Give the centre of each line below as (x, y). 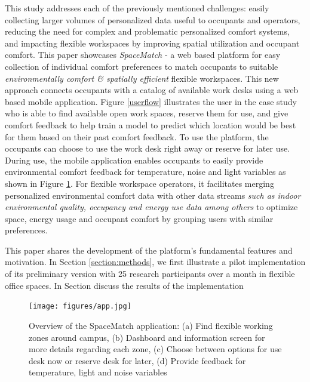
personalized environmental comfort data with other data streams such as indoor (153, 195)
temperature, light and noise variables (98, 372)
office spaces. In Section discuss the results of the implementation (124, 285)
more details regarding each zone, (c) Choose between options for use (155, 349)
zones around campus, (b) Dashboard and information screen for (147, 337)
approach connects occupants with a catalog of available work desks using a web (152, 90)
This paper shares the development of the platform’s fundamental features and (149, 250)
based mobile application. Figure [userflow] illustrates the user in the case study (151, 101)
